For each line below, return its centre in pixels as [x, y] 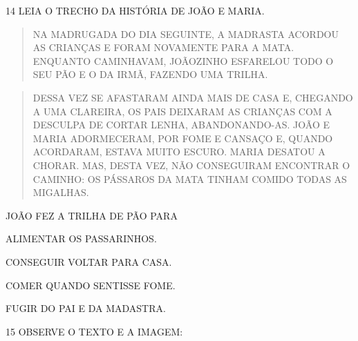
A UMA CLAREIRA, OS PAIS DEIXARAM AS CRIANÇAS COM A [182, 111]
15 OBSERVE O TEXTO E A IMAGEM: [94, 331]
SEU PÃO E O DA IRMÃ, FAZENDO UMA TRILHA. [150, 74]
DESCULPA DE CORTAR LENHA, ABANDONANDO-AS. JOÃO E [181, 125]
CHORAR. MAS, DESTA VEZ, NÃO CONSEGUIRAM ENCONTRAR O [191, 165]
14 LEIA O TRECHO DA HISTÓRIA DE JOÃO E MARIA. [135, 10]
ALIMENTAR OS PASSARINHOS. [81, 238]
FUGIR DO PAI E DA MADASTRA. [86, 308]
